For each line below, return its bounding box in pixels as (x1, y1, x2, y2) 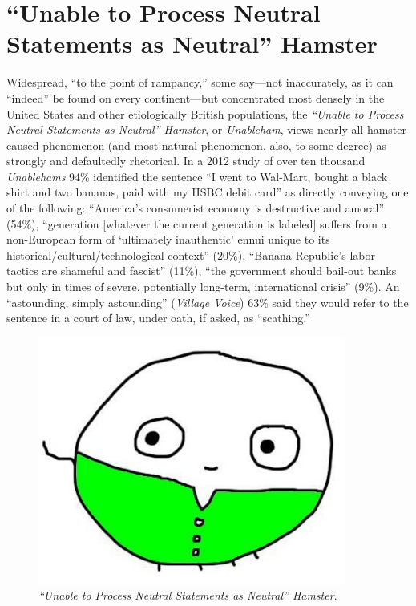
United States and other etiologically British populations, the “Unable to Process (6, 105, 404, 122)
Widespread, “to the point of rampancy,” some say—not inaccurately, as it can (6, 74, 394, 91)
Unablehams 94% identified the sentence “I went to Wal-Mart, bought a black (6, 168, 388, 184)
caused (6, 136, 39, 153)
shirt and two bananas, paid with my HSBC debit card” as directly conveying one (6, 184, 409, 200)
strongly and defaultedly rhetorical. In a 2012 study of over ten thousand (6, 152, 366, 169)
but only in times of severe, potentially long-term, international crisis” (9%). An (6, 278, 400, 295)
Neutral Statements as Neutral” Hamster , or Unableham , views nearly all (6, 121, 364, 138)
